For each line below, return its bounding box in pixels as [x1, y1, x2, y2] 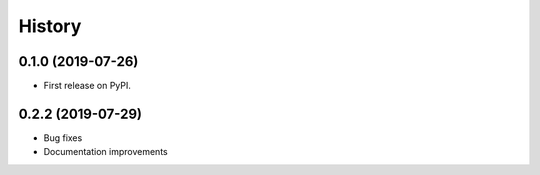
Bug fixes [43, 131, 83, 144]
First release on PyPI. [43, 80, 132, 92]
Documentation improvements [43, 146, 169, 158]
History [18, 15, 82, 37]
